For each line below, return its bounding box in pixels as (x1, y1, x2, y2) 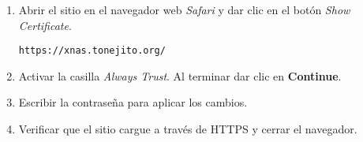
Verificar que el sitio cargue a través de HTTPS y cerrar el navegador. (18, 121, 357, 137)
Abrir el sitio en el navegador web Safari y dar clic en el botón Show (18, 2, 350, 17)
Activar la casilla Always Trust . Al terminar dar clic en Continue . (18, 67, 342, 84)
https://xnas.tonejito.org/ (18, 45, 166, 57)
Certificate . (18, 17, 72, 33)
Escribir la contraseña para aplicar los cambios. (18, 94, 248, 110)
